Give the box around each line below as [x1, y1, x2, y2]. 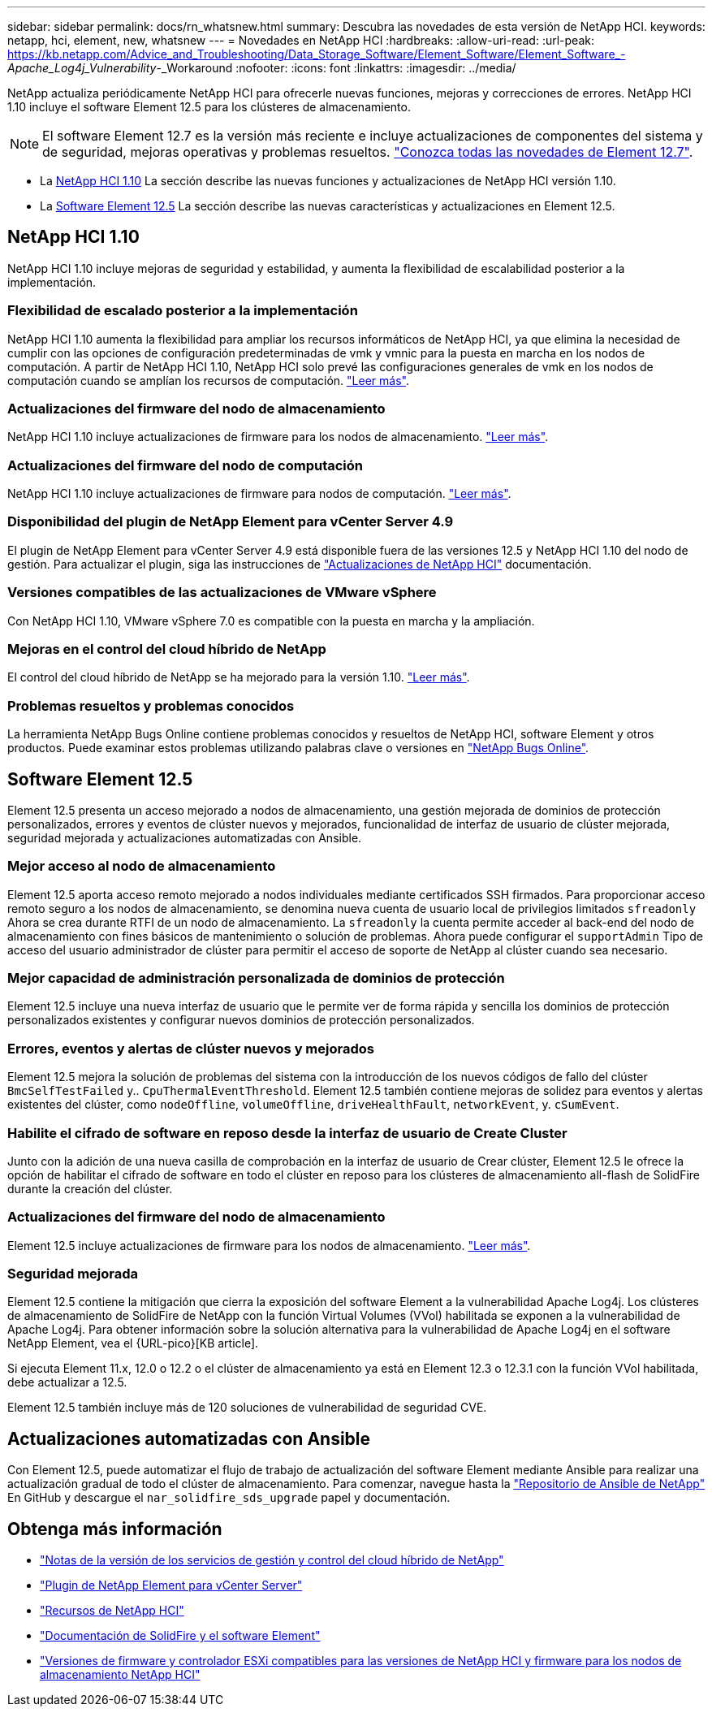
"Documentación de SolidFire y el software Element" [40, 1629, 321, 1643]
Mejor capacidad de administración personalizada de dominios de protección [7, 970, 505, 987]
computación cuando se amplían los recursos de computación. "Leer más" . [7, 373, 409, 387]
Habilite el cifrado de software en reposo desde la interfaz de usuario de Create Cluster [7, 1124, 567, 1141]
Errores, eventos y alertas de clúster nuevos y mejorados [7, 1040, 374, 1057]
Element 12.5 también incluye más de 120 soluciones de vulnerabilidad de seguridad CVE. [7, 1400, 487, 1415]
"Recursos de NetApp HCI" [40, 1603, 184, 1618]
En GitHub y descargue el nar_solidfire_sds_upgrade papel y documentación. [7, 1490, 451, 1505]
